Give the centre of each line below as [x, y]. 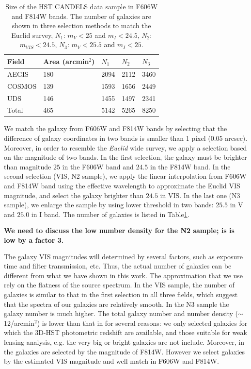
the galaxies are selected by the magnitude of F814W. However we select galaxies [125, 351]
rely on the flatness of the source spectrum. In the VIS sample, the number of [119, 285]
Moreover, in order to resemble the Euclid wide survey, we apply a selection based [125, 147]
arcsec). [236, 138]
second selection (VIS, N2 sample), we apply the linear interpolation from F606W [125, 176]
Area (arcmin [66, 61]
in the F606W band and [98, 166]
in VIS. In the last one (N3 [200, 195]
